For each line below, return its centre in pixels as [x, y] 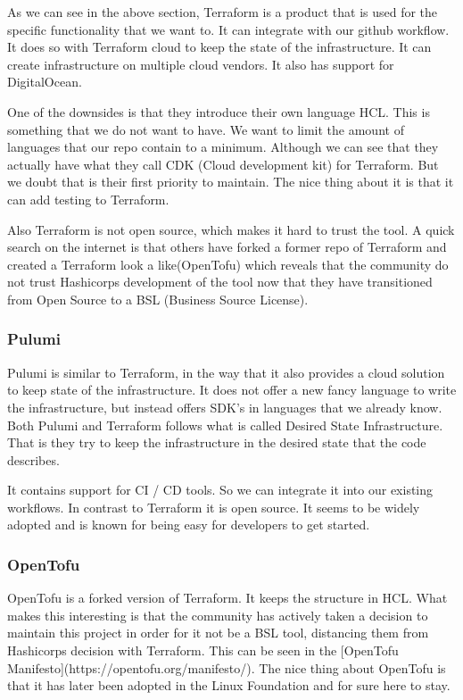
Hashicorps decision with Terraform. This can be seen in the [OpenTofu [203, 650]
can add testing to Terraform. [88, 199]
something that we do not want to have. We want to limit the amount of [206, 129]
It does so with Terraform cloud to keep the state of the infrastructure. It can [219, 47]
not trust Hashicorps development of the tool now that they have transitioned [220, 282]
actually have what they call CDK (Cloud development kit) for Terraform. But [223, 164]
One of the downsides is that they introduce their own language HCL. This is [219, 111]
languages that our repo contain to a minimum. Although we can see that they [223, 147]
